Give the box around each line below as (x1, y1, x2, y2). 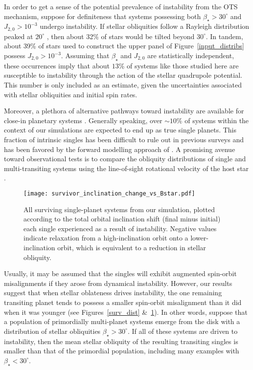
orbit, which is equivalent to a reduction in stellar (57, 242, 206, 252)
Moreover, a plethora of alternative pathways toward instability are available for (4, 106, 244, 116)
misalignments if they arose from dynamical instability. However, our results (4, 278, 232, 288)
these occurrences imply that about (4, 60, 110, 70)
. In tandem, (206, 31, 243, 41)
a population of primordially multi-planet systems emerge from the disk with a (4, 316, 240, 326)
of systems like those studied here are (127, 60, 239, 70)
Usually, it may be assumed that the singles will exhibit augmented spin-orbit (4, 268, 237, 279)
